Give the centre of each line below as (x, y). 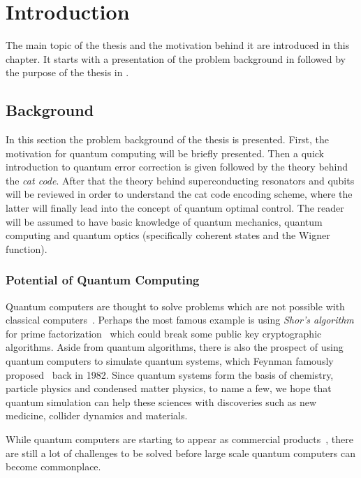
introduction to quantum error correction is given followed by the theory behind (177, 167)
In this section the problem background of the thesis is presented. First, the (167, 139)
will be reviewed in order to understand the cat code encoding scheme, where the (179, 194)
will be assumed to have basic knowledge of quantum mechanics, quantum (164, 221)
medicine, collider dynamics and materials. (97, 415)
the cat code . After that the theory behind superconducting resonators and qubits (180, 180)
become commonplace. (53, 466)
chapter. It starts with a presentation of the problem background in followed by (176, 58)
